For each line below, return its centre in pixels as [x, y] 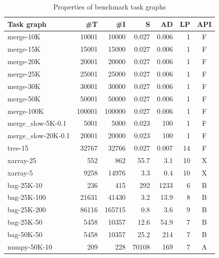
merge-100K [26, 111]
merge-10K [24, 37]
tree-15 [18, 148]
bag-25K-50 [25, 222]
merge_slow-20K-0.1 [39, 135]
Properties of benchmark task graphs [110, 6]
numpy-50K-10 [30, 246]
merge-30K [24, 86]
